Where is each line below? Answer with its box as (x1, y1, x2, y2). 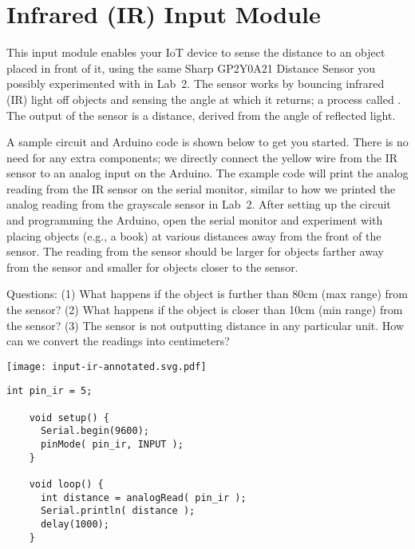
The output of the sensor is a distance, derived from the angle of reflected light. (6, 106, 396, 123)
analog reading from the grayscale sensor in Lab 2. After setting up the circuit (6, 196, 391, 213)
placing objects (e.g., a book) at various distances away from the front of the (6, 227, 381, 244)
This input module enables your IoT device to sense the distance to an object (6, 44, 385, 61)
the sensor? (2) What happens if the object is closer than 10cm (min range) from (6, 301, 403, 318)
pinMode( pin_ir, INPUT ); (40, 439, 184, 451)
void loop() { (29, 479, 104, 491)
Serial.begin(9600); (40, 425, 149, 437)
